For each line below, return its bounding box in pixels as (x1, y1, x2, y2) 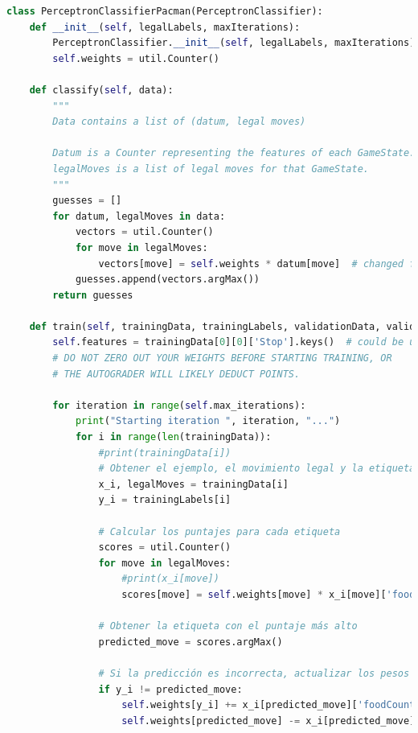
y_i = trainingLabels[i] (98, 494, 232, 506)
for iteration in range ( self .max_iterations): (52, 399, 306, 411)
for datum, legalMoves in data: (52, 210, 226, 222)
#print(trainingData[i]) (98, 447, 232, 459)
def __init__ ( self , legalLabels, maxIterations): (29, 21, 301, 33)
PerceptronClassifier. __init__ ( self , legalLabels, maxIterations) (52, 37, 416, 49)
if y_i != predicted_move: (98, 683, 243, 695)
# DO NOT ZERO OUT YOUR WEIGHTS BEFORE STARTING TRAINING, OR (52, 352, 392, 364)
